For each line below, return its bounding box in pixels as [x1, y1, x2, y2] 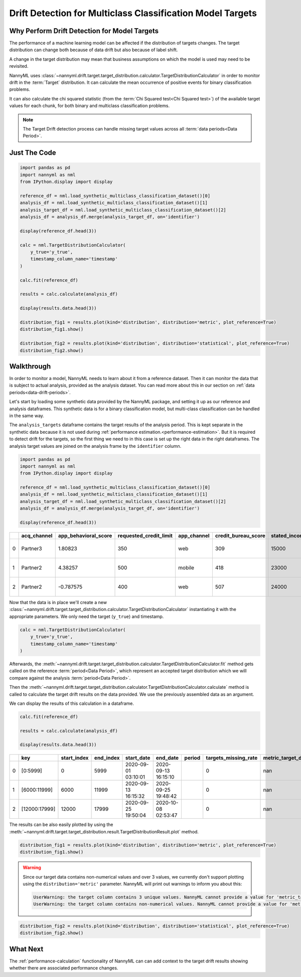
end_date [156, 755, 179, 762]
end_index [94, 755, 120, 762]
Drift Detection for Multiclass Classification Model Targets [9, 8, 257, 19]
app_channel [178, 532, 210, 539]
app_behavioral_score [58, 532, 112, 539]
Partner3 [21, 545, 42, 552]
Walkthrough [9, 362, 51, 371]
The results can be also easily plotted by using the [9, 821, 113, 828]
